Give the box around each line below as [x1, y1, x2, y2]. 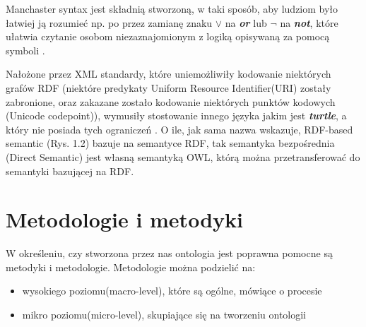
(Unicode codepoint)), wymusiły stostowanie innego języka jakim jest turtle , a [6, 108, 347, 123]
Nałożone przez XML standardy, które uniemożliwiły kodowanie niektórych [6, 66, 331, 81]
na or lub [225, 15, 267, 30]
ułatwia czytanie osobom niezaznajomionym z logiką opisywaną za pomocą [6, 29, 330, 44]
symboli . [6, 42, 45, 57]
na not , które [280, 15, 338, 30]
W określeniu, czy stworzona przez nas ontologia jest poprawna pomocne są [6, 246, 333, 261]
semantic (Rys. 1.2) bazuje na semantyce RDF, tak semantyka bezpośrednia [6, 136, 335, 150]
